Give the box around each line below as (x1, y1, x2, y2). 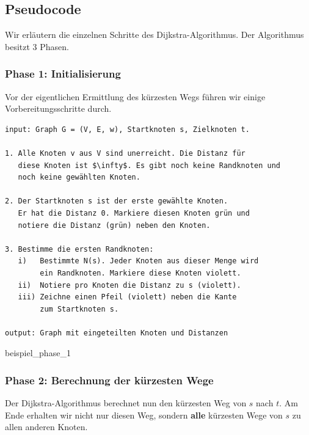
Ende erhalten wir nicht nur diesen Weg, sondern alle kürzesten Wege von (5, 408, 283, 421)
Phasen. (40, 40, 69, 53)
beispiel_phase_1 (5, 346, 71, 359)
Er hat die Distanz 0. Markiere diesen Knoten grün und (18, 208, 250, 217)
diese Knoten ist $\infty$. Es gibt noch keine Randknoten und (18, 161, 281, 170)
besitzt (5, 40, 30, 53)
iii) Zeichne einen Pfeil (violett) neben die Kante (18, 293, 237, 302)
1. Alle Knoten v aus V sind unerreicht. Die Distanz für (5, 148, 245, 158)
